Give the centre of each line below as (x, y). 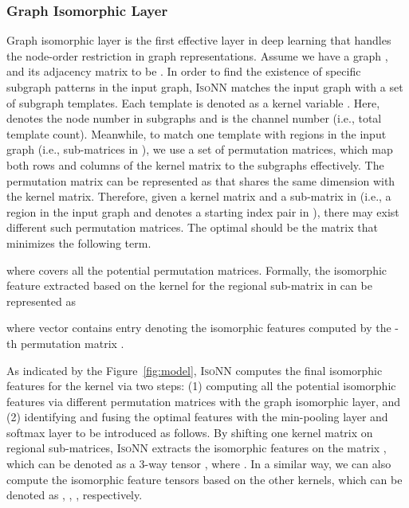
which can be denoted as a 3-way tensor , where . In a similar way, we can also (199, 464)
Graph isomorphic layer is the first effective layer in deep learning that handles (199, 40)
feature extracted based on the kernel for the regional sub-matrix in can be (189, 285)
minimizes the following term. (79, 242)
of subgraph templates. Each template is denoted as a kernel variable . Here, (193, 102)
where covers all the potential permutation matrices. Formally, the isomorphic (197, 270)
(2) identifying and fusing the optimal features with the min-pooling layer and (197, 417)
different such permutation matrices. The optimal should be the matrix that (192, 227)
